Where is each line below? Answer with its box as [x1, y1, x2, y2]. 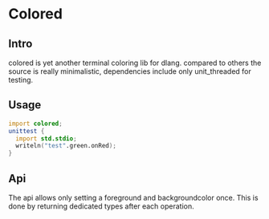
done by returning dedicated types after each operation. [8, 201, 194, 211]
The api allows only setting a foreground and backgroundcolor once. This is [8, 193, 259, 202]
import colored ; [8, 120, 63, 128]
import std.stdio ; [15, 134, 78, 143]
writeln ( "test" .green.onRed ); [15, 142, 116, 150]
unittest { [8, 127, 45, 135]
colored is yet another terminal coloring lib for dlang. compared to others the [8, 58, 262, 67]
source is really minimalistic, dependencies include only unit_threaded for [8, 67, 251, 76]
